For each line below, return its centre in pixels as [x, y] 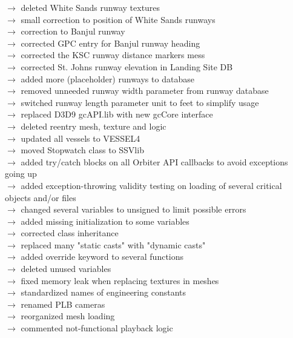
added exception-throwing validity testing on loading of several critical [151, 185]
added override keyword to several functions [102, 257]
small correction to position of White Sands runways [118, 19]
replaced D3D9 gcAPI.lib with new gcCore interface [117, 114]
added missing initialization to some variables [105, 221]
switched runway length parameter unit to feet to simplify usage [140, 102]
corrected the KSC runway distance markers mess [113, 55]
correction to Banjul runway [73, 31]
